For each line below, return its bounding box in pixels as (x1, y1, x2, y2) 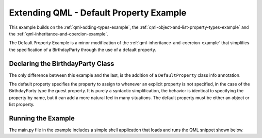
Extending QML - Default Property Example (9, 7, 187, 18)
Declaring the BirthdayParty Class (9, 59, 115, 68)
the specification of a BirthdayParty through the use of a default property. (9, 47, 156, 52)
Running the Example (9, 114, 75, 122)
